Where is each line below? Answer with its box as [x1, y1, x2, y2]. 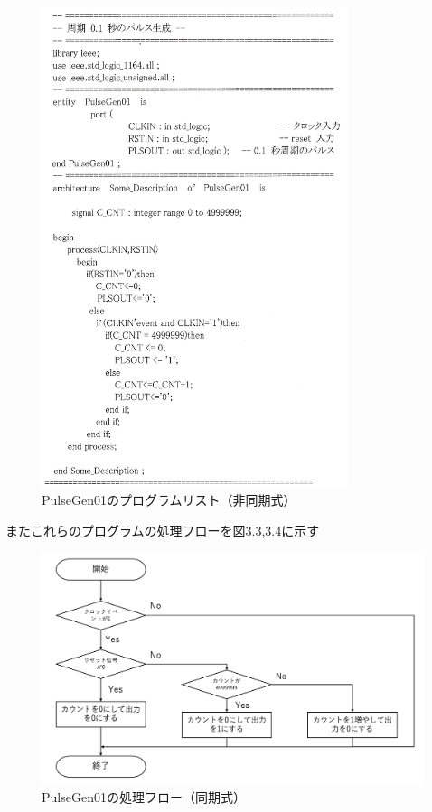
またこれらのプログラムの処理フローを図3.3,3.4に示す [5, 521, 320, 540]
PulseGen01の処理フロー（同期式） [42, 788, 246, 807]
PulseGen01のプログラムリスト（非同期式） [42, 490, 296, 509]
